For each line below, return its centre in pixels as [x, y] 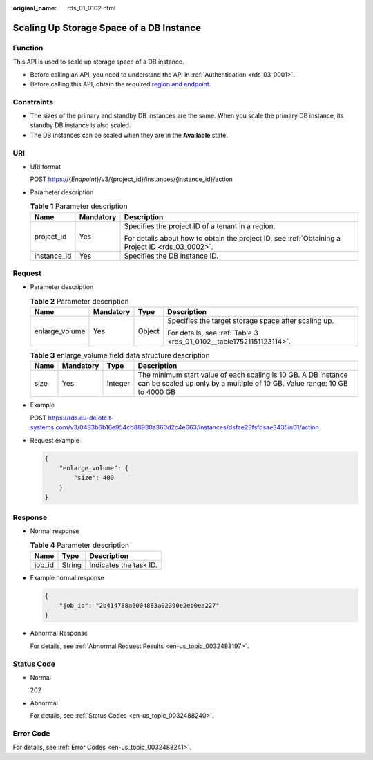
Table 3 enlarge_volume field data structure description [120, 355]
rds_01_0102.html [92, 8]
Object [149, 331]
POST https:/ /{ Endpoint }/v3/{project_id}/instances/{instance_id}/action [131, 179]
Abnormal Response [59, 633]
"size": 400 [94, 478]
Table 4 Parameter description [80, 545]
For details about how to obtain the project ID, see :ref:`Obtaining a [232, 238]
